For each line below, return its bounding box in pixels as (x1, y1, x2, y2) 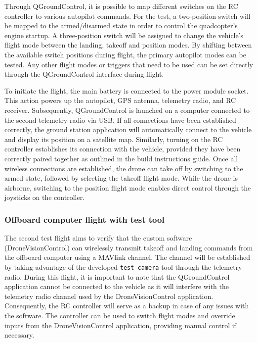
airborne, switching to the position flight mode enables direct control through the (4, 182, 251, 193)
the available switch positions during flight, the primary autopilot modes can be (4, 49, 246, 59)
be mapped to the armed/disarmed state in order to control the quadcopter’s (4, 20, 238, 31)
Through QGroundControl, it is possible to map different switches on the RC (4, 1, 238, 11)
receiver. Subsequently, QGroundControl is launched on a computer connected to (4, 104, 250, 115)
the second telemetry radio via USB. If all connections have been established (4, 114, 236, 125)
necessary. (4, 330, 35, 340)
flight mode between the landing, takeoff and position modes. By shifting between (4, 40, 252, 50)
